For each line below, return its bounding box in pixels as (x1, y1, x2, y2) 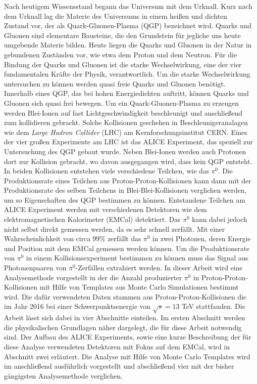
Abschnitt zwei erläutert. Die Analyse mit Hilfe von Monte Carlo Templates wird (4, 351, 251, 361)
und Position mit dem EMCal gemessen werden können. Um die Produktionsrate (4, 243, 250, 253)
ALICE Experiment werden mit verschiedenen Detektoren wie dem (4, 204, 207, 214)
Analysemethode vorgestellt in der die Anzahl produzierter (4, 272, 182, 282)
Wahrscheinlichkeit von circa (4, 233, 91, 244)
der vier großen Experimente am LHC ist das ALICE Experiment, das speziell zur (4, 136, 253, 147)
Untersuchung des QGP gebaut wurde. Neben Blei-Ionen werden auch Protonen (4, 146, 246, 156)
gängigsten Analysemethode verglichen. (4, 370, 123, 381)
